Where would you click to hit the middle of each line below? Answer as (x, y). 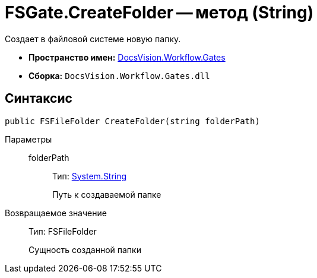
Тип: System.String (90, 176)
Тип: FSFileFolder (63, 231)
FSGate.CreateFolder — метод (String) (159, 12)
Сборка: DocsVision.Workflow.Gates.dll (119, 75)
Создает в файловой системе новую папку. (93, 39)
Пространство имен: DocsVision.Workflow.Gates (127, 57)
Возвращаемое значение (56, 213)
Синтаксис (39, 99)
